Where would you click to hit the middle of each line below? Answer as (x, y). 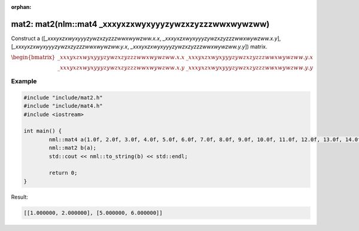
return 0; (63, 173)
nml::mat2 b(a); (73, 148)
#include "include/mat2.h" (63, 98)
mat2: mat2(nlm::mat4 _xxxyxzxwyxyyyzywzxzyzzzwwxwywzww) (140, 24)
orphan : (21, 7)
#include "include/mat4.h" (63, 106)
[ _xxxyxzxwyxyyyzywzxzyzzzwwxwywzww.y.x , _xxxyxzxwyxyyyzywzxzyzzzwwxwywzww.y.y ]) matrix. (139, 47)
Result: (19, 197)
